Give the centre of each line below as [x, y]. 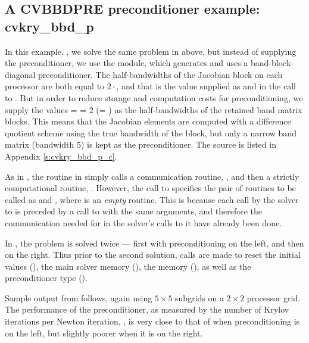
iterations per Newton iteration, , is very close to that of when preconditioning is [152, 321]
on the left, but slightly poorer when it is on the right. [104, 333]
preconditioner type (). [46, 278]
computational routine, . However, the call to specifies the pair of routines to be [150, 188]
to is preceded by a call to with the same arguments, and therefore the [134, 211]
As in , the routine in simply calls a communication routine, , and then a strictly [152, 176]
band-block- [272, 63]
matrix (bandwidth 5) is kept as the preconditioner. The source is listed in [141, 144]
